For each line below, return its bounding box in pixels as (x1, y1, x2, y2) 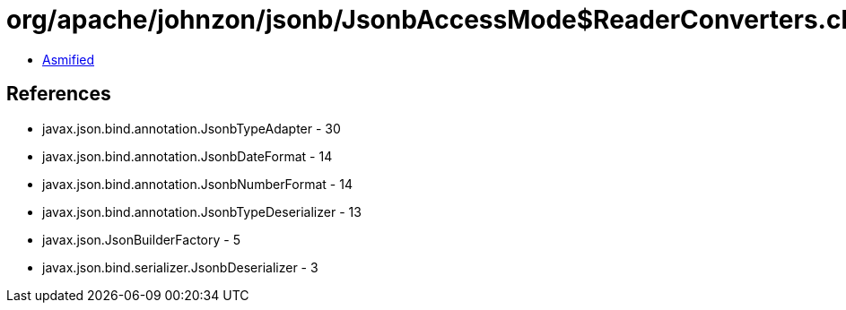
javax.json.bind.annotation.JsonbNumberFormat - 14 (42, 176, 353, 192)
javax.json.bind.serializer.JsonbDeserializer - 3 (42, 259, 318, 275)
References (6, 82, 111, 106)
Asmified (42, 51, 95, 67)
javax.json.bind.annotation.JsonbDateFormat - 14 (42, 148, 333, 164)
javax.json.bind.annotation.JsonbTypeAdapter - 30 (42, 120, 341, 136)
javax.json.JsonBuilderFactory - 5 (42, 231, 240, 247)
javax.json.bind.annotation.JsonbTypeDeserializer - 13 (42, 203, 362, 220)
